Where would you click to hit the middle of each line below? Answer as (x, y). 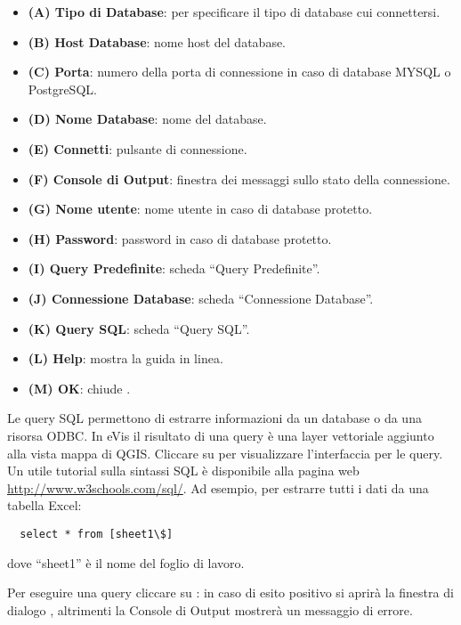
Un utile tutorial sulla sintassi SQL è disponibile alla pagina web (183, 471)
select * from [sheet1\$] (97, 534)
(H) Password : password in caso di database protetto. (180, 238)
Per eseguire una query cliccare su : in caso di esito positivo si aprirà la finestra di (230, 593)
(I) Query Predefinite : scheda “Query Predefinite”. (174, 268)
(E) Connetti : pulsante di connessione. (137, 148)
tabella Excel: (44, 505)
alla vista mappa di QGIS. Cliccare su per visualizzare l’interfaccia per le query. (225, 453)
